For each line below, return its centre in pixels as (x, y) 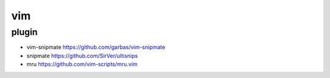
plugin (24, 32)
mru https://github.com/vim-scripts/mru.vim (82, 64)
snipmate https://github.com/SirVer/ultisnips (82, 56)
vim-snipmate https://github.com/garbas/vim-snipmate (96, 47)
